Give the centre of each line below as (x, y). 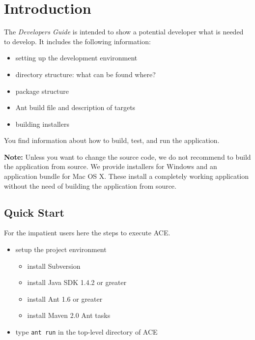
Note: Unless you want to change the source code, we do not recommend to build (127, 156)
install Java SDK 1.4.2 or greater (77, 282)
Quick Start (34, 212)
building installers (42, 124)
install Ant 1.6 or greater (65, 298)
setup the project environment (61, 249)
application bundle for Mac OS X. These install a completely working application (127, 176)
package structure (42, 91)
